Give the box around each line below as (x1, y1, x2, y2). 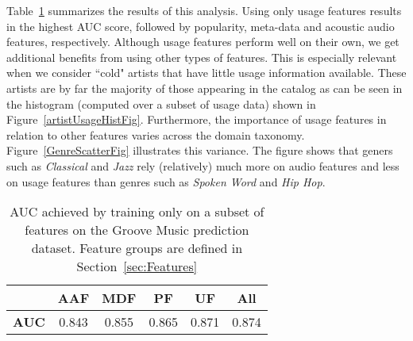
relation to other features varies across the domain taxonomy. (6, 126, 305, 143)
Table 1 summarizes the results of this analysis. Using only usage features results (6, 2, 402, 18)
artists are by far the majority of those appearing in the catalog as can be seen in (6, 79, 403, 96)
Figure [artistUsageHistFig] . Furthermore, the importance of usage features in (6, 111, 387, 128)
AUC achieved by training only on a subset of (10, 202, 264, 221)
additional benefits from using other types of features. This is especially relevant (6, 48, 397, 65)
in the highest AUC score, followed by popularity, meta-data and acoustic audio (6, 17, 395, 34)
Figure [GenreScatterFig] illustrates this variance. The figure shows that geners (6, 142, 393, 159)
